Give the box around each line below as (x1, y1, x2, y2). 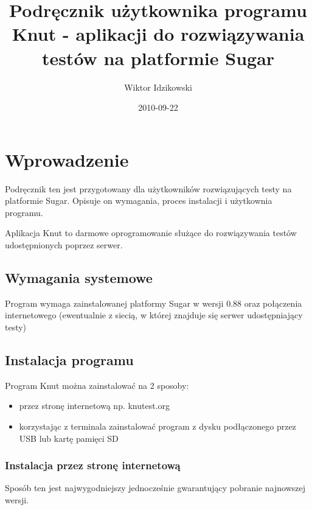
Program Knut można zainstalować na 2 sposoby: (5, 379, 189, 391)
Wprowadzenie (5, 147, 129, 172)
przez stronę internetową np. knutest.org (19, 399, 170, 412)
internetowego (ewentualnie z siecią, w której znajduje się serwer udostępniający (5, 309, 303, 321)
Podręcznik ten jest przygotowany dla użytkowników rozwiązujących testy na (5, 182, 292, 195)
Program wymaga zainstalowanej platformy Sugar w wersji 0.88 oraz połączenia (5, 296, 302, 309)
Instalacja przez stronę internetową (5, 458, 181, 473)
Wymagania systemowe (5, 268, 153, 287)
